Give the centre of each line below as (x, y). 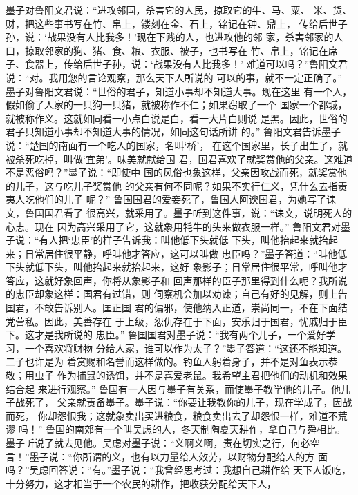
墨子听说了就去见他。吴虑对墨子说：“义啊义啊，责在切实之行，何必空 (163, 443)
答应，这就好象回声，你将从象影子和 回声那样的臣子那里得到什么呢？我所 (172, 280)
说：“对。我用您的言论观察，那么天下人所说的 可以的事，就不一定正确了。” (174, 77)
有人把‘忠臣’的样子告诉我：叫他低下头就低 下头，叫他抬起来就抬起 (189, 240)
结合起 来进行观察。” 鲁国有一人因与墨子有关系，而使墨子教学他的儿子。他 (173, 388)
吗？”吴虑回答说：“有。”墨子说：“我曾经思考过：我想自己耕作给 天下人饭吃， (179, 470)
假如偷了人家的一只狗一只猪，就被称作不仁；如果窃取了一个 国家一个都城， (177, 105)
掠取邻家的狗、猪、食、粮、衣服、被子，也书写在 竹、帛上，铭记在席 (181, 50)
